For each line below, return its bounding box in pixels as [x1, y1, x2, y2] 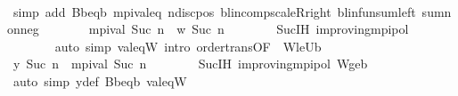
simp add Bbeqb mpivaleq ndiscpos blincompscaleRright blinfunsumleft [12, 2, 416, 20]
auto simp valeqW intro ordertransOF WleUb [54, 36, 322, 55]
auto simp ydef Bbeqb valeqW [12, 71, 187, 90]
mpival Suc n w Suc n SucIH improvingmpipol [88, 20, 409, 38]
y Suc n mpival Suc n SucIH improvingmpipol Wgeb [12, 54, 368, 73]
